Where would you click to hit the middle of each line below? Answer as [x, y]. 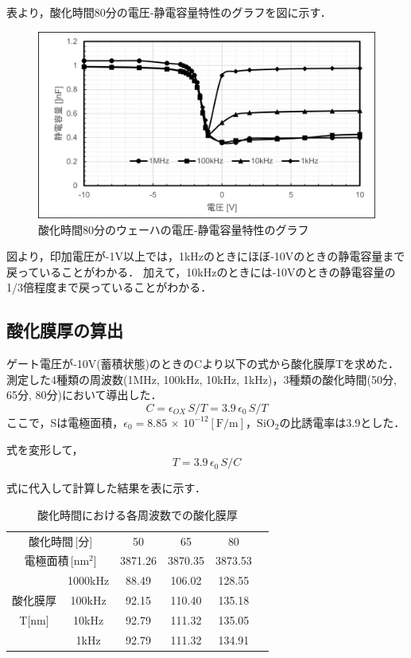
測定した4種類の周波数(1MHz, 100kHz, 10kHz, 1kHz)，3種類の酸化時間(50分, [202, 379]
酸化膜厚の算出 [65, 330]
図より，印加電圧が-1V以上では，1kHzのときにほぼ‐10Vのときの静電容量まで [206, 256]
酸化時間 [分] [60, 540]
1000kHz [89, 580]
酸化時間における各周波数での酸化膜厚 [137, 514]
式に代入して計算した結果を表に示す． [107, 488]
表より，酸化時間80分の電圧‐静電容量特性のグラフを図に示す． [169, 12]
